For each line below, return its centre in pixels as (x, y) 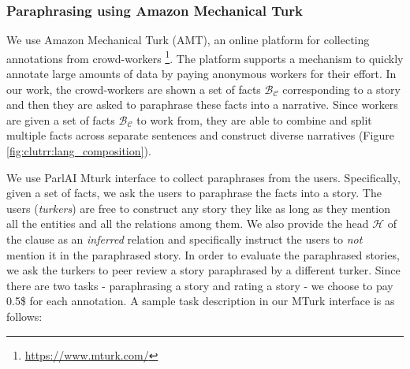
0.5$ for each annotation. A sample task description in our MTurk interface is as (201, 301)
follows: (24, 316)
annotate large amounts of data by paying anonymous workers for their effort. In (201, 74)
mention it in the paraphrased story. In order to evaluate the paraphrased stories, (203, 254)
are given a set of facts (61, 119)
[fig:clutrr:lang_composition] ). (79, 151)
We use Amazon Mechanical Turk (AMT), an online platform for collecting (188, 40)
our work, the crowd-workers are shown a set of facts (134, 89)
